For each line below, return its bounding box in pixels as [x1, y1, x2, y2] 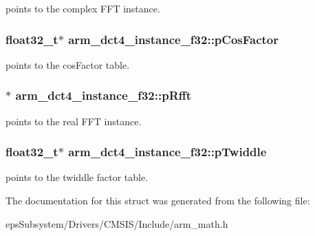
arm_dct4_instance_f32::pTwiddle [68, 143, 267, 160]
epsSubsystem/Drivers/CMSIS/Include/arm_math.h [6, 216, 228, 230]
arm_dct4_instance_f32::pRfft [15, 87, 192, 104]
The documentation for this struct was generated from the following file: [6, 193, 310, 208]
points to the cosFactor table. [6, 57, 130, 72]
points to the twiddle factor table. [6, 170, 149, 184]
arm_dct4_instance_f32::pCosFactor [68, 30, 279, 47]
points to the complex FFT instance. [6, 1, 160, 15]
